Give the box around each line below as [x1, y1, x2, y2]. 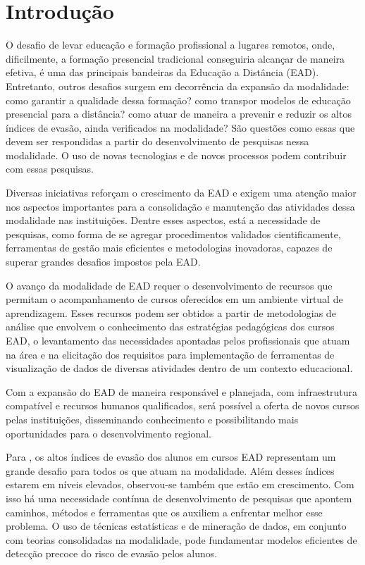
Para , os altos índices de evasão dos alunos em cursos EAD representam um [6, 449, 336, 464]
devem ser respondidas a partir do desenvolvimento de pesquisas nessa [6, 134, 309, 149]
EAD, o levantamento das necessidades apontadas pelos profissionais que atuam [6, 333, 350, 347]
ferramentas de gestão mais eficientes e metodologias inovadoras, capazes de [6, 240, 333, 255]
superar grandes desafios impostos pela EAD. [6, 254, 201, 269]
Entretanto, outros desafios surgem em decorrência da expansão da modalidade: [6, 78, 349, 93]
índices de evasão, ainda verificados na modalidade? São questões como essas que [6, 120, 355, 135]
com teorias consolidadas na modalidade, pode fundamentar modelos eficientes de [6, 532, 357, 547]
